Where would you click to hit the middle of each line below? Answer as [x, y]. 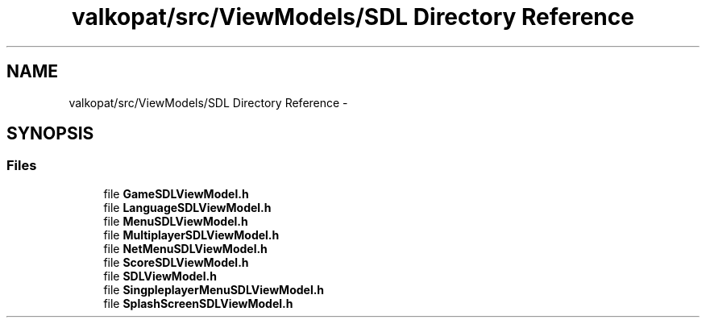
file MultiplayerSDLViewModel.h [191, 235]
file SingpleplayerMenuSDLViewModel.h [214, 289]
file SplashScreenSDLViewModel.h [198, 303]
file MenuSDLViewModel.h [176, 221]
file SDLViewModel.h [160, 276]
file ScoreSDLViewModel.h [176, 262]
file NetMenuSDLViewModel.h [185, 248]
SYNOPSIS [50, 134]
